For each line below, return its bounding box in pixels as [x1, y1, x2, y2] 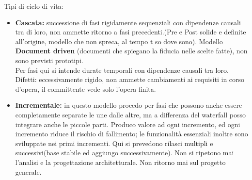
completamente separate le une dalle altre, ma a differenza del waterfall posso [15, 109, 246, 119]
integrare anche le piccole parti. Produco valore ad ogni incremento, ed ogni [15, 119, 240, 129]
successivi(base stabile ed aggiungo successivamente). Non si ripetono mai [15, 147, 234, 158]
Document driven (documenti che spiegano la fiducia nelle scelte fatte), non [15, 46, 248, 56]
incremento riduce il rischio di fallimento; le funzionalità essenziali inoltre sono [15, 129, 248, 139]
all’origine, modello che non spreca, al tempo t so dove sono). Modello [15, 36, 223, 46]
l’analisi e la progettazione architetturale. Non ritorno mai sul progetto [15, 157, 226, 167]
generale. [15, 166, 42, 177]
